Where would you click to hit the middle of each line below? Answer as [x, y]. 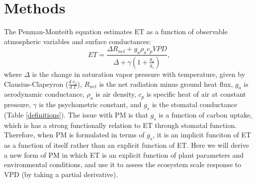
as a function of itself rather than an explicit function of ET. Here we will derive [127, 145]
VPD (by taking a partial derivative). [61, 174]
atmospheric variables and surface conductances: [78, 41]
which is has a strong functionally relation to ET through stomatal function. [121, 125]
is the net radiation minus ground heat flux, [166, 84]
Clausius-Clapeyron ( [36, 84]
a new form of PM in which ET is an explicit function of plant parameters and [124, 154]
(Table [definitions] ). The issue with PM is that [76, 114]
